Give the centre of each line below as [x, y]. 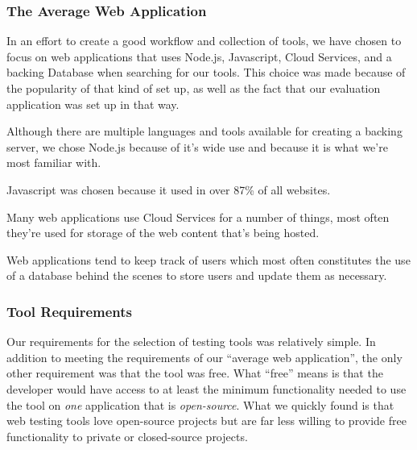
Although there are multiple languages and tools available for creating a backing [204, 131]
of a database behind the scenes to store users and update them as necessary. [197, 275]
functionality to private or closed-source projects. [127, 436]
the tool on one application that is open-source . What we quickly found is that [200, 404]
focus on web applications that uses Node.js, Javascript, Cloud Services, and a [199, 56]
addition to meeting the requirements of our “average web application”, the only [204, 357]
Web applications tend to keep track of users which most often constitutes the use [208, 259]
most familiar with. [54, 162]
